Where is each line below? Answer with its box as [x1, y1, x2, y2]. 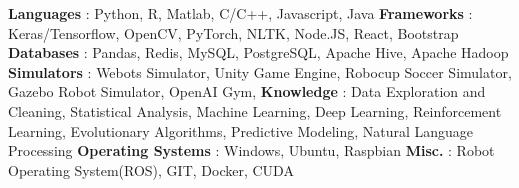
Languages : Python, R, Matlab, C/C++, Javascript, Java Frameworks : [8, 3, 473, 23]
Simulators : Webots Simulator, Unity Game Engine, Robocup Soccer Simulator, [8, 61, 512, 82]
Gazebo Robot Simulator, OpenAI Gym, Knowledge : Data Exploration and [8, 81, 486, 102]
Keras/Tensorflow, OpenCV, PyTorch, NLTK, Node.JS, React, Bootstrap [8, 22, 459, 43]
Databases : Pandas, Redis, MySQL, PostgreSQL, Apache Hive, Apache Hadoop [8, 42, 509, 63]
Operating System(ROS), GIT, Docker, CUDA [8, 159, 294, 180]
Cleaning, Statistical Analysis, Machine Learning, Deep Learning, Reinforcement [8, 100, 502, 121]
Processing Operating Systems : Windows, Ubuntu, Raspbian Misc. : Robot [8, 140, 495, 161]
